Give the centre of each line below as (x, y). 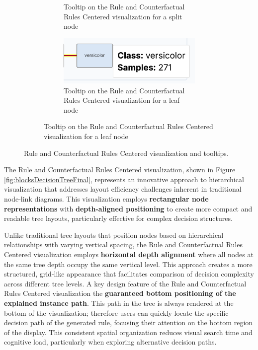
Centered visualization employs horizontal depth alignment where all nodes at (129, 254)
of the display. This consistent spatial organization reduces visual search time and (128, 332)
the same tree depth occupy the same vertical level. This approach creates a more (128, 264)
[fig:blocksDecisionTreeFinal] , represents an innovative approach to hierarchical (124, 179)
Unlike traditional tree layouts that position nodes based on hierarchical (114, 235)
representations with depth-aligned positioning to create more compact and (128, 208)
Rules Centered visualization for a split (123, 16)
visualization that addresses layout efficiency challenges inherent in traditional (123, 189)
